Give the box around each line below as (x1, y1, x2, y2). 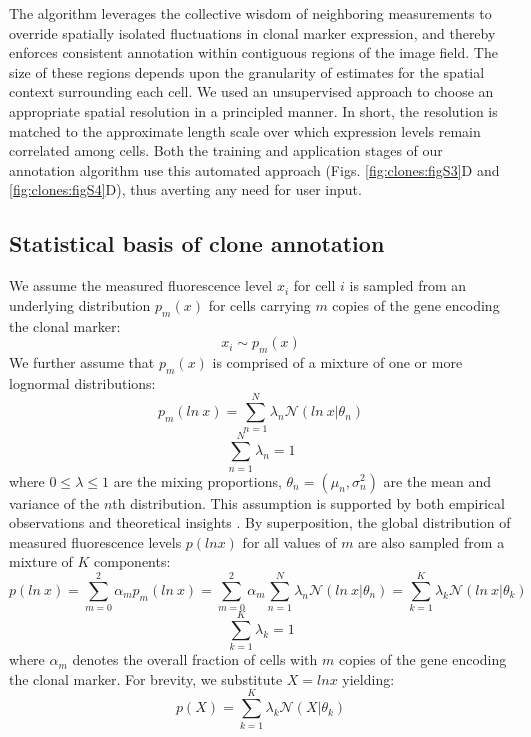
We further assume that (9, 351, 155, 372)
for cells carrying (208, 294, 311, 315)
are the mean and (383, 470, 491, 491)
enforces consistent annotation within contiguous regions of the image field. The (9, 42, 498, 63)
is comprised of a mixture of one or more (212, 351, 463, 372)
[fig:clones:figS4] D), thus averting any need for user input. (9, 179, 362, 200)
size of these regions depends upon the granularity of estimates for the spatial (9, 61, 485, 82)
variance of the (9, 492, 100, 513)
